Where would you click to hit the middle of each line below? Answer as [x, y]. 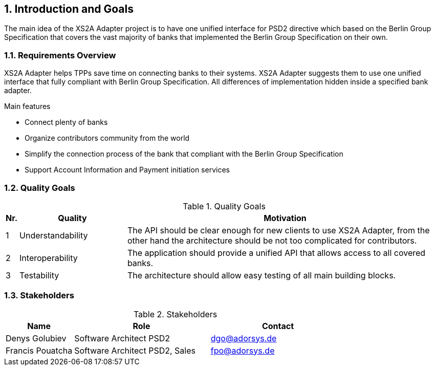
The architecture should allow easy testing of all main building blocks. [262, 275]
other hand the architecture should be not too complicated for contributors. [272, 240]
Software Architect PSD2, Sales [135, 350]
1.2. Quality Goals [40, 188]
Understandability [54, 235]
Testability [39, 275]
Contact [278, 326]
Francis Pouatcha [39, 350]
